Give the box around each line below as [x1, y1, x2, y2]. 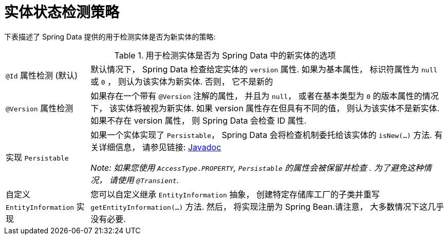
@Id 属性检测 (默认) [6, 70, 78, 81]
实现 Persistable [6, 152, 69, 163]
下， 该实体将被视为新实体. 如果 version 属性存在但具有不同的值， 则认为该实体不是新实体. [90, 103, 440, 113]
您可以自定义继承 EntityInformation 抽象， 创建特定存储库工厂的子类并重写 [90, 189, 380, 200]
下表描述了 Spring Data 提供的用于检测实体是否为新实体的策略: [4, 32, 216, 41]
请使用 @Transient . [109, 174, 179, 185]
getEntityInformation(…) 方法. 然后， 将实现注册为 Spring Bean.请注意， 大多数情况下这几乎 [90, 201, 444, 212]
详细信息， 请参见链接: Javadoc [99, 142, 221, 152]
